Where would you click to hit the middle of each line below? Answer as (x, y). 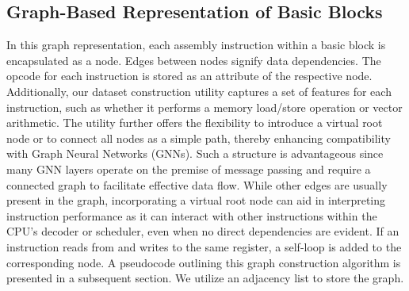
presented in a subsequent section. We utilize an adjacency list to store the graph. (205, 278)
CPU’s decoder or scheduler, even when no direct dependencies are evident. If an (203, 231)
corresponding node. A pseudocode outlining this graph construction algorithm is (204, 262)
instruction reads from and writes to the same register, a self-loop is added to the (204, 246)
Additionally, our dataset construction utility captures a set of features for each (199, 91)
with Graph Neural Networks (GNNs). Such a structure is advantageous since (195, 153)
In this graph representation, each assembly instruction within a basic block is (196, 45)
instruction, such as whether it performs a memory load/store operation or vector (204, 107)
